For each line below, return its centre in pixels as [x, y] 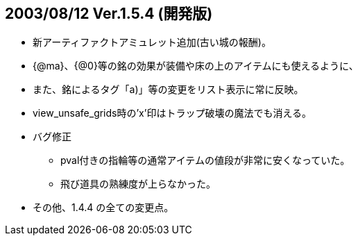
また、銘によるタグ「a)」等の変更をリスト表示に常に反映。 [168, 90]
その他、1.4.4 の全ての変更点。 [103, 208]
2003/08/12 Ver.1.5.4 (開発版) [109, 14]
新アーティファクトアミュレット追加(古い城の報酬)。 [152, 42]
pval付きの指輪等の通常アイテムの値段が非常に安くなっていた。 [205, 160]
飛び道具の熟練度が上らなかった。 [138, 184]
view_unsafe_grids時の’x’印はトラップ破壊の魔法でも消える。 [172, 113]
